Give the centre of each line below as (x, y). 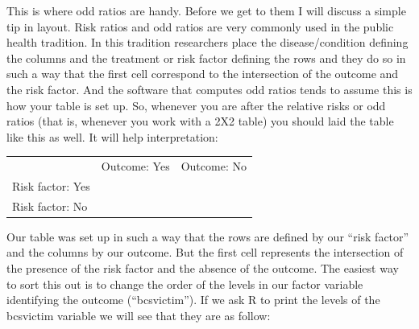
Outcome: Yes (135, 166)
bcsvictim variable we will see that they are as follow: (139, 315)
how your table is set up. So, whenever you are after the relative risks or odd (196, 105)
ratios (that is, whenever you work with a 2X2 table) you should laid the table (200, 121)
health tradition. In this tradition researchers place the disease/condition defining (207, 42)
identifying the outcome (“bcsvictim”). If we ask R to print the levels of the (193, 300)
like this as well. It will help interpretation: (112, 136)
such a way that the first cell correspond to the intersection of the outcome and (203, 74)
